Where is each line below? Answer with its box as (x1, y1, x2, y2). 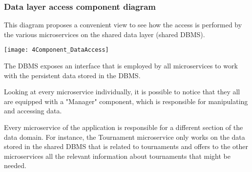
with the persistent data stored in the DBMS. (4, 70, 141, 80)
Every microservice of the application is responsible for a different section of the (4, 122, 243, 132)
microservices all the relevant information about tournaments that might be (4, 150, 231, 161)
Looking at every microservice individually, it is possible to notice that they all (4, 86, 240, 97)
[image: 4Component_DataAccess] (4, 46, 109, 54)
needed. (4, 160, 26, 171)
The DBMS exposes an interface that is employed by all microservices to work (4, 61, 238, 71)
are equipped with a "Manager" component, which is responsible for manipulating (4, 96, 248, 106)
